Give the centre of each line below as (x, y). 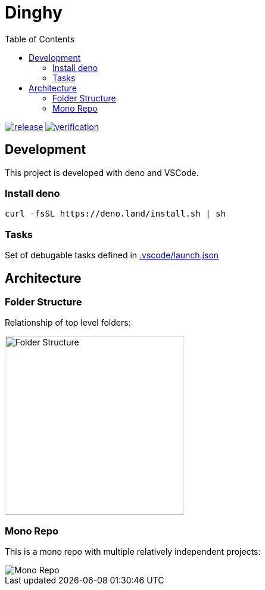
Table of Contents (40, 39)
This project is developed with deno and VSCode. (102, 172)
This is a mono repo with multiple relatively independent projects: (133, 552)
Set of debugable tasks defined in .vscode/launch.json (112, 255)
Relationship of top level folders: (68, 323)
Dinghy (34, 13)
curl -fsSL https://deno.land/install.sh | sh (115, 214)
